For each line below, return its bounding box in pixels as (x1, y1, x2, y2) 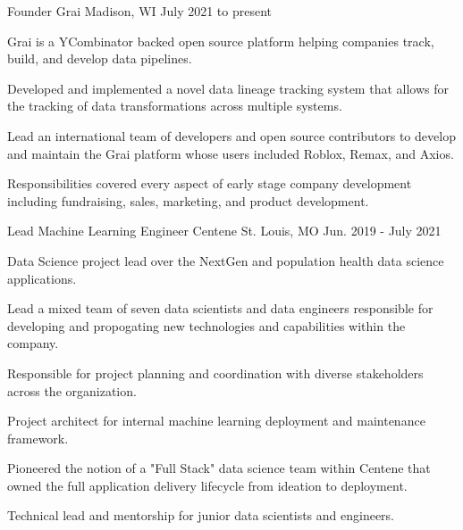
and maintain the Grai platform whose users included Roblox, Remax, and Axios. (7, 144, 454, 162)
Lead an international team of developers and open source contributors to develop (7, 126, 456, 145)
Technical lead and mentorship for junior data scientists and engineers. (7, 506, 395, 525)
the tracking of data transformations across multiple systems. (7, 96, 342, 115)
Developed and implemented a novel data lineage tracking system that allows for (7, 79, 449, 97)
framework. (7, 428, 69, 447)
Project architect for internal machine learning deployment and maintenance (7, 411, 425, 430)
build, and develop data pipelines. (7, 49, 192, 68)
